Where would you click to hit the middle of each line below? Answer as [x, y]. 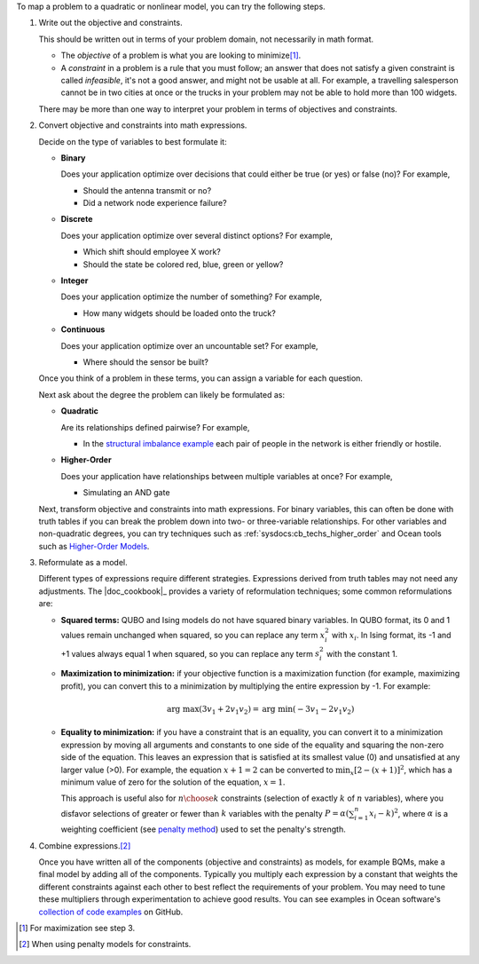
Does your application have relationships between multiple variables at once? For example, [227, 476]
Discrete [77, 219]
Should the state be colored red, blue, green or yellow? [183, 264]
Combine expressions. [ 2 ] [85, 845]
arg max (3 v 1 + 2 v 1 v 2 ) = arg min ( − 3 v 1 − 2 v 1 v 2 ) [261, 710]
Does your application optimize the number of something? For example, [192, 296]
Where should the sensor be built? [145, 362]
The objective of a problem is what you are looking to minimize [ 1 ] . [181, 55]
